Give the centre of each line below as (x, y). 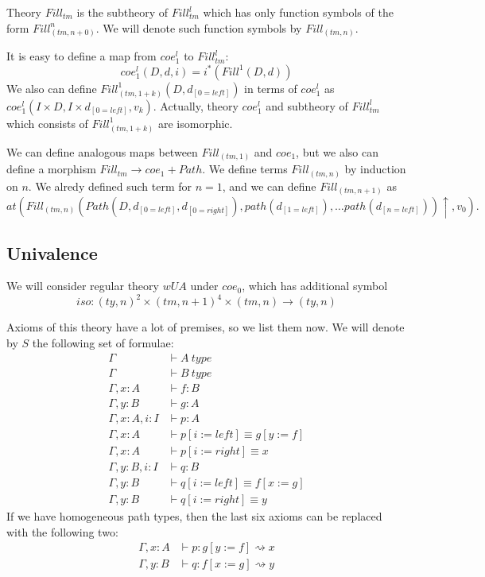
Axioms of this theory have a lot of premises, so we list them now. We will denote (206, 327)
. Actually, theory (196, 105)
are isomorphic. (195, 123)
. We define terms (245, 169)
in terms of (271, 88)
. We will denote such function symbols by (199, 27)
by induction (375, 169)
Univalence (52, 252)
